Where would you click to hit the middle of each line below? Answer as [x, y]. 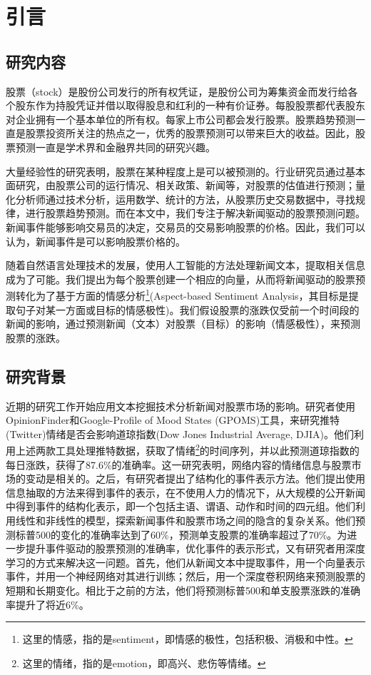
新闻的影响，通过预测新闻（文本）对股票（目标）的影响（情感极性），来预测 [183, 324]
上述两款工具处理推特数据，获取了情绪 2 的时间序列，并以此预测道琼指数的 [187, 449]
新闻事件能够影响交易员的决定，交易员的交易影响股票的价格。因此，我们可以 [185, 227]
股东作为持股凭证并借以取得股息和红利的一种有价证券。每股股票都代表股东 [190, 105]
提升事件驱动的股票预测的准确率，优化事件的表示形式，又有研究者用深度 [195, 548]
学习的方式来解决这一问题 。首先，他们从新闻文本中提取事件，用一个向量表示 [185, 562]
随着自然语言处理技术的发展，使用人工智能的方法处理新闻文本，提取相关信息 [185, 265]
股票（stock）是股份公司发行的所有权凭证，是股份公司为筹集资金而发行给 [177, 91]
